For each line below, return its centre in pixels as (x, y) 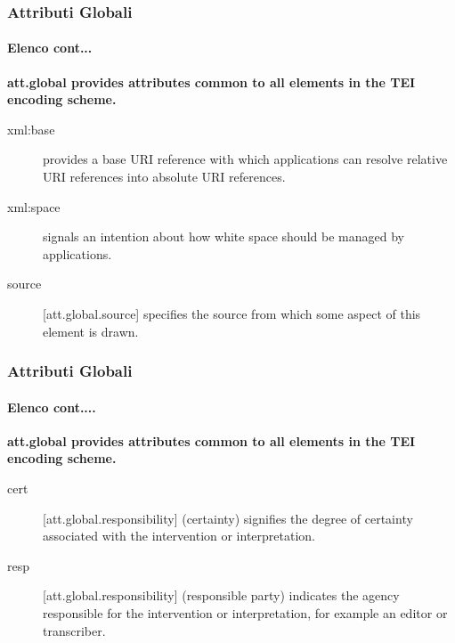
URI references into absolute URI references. (164, 177)
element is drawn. (91, 331)
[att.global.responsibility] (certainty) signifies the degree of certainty (228, 518)
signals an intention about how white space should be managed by (223, 236)
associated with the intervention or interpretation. (179, 536)
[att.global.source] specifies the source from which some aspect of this (232, 313)
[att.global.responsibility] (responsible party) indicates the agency (221, 595)
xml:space (34, 206)
